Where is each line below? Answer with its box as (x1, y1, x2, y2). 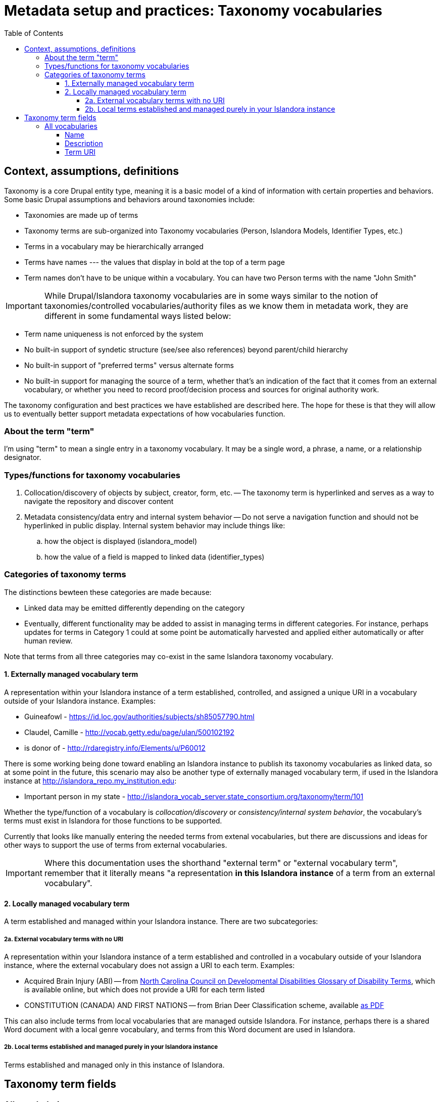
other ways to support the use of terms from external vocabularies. (4, 841, 227, 850)
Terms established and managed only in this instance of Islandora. (4, 1060, 225, 1069)
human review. (24, 636, 73, 645)
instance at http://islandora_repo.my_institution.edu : (4, 776, 177, 786)
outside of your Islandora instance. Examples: (4, 697, 156, 706)
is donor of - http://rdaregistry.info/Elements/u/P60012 (24, 744, 206, 753)
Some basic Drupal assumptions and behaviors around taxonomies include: (4, 195, 255, 204)
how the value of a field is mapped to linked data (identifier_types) (44, 553, 265, 562)
